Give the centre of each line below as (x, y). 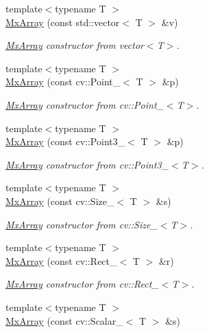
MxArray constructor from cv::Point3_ (87, 164)
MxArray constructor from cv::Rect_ (82, 284)
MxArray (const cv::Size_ (60, 201)
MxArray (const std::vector (63, 22)
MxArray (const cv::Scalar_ (64, 320)
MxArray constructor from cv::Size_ (82, 224)
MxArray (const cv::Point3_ (65, 141)
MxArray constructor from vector (75, 45)
